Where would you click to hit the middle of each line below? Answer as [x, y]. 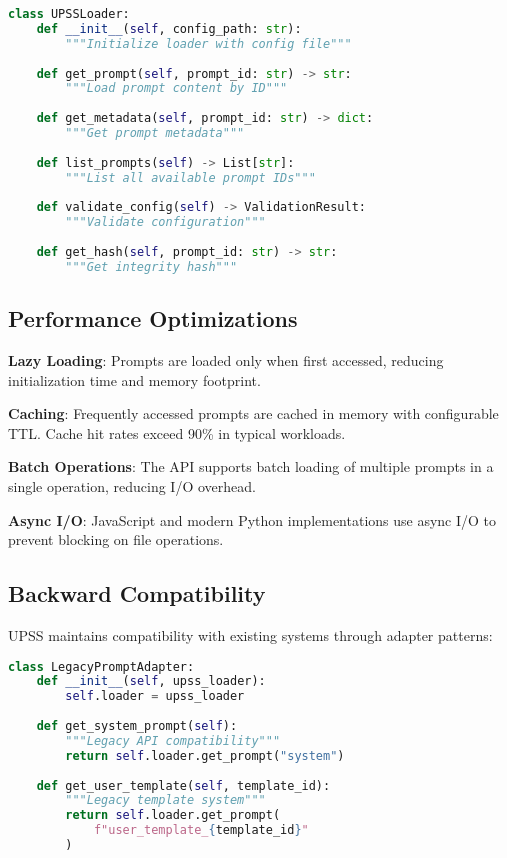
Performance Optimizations [153, 318]
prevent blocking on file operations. [116, 539]
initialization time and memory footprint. [134, 379]
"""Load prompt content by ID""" [176, 88]
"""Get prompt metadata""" [155, 133]
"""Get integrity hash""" [151, 266]
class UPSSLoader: [69, 14]
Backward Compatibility [137, 593]
